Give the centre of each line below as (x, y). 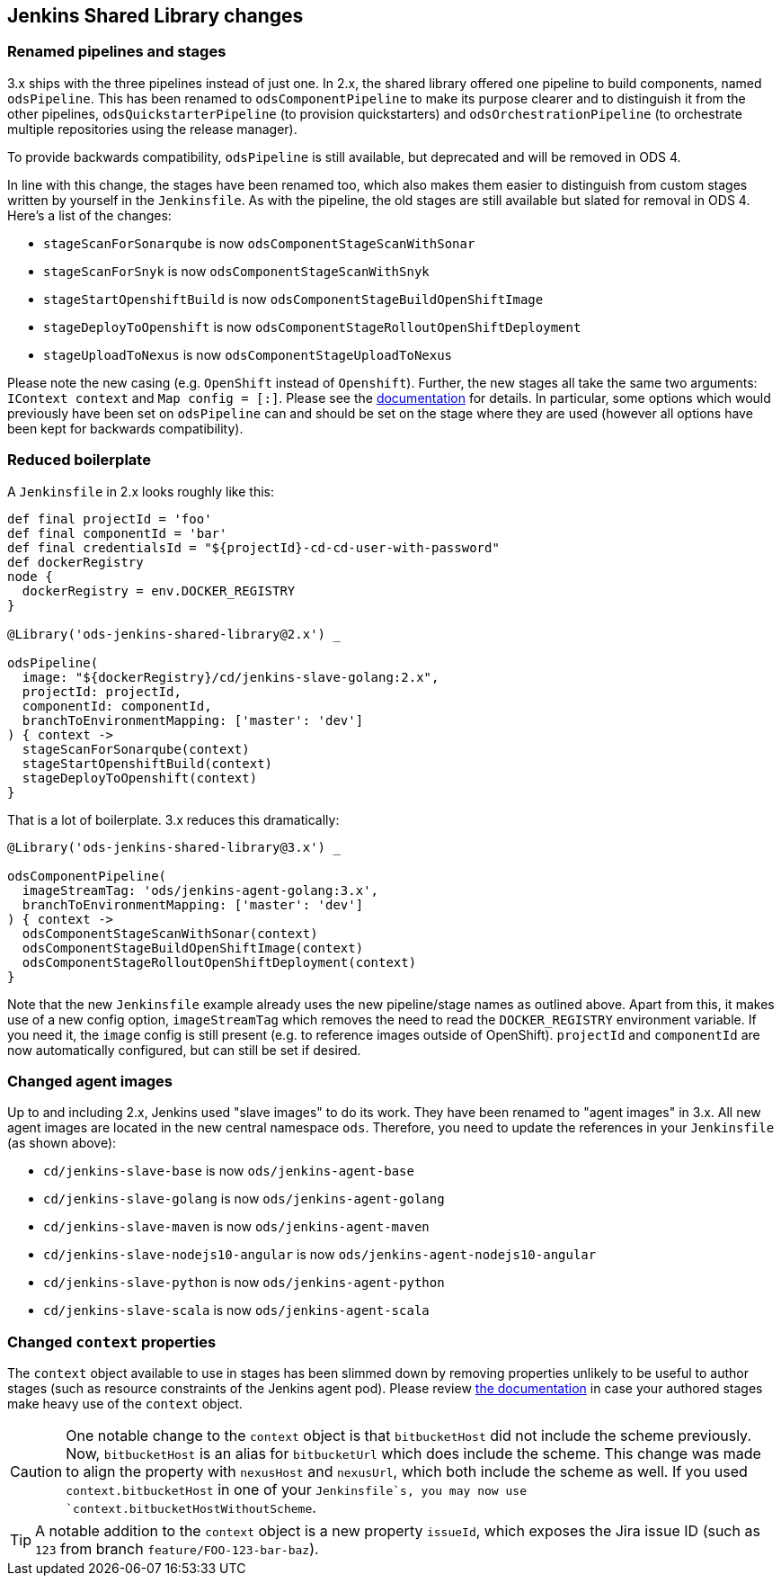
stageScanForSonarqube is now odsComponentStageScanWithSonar (259, 243)
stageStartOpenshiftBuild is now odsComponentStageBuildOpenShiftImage (293, 299)
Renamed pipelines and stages (117, 52)
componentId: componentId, (117, 706)
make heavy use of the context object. (125, 1404)
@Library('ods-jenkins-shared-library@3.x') (167, 847)
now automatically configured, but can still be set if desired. (184, 1050)
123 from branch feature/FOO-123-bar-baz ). (177, 1549)
